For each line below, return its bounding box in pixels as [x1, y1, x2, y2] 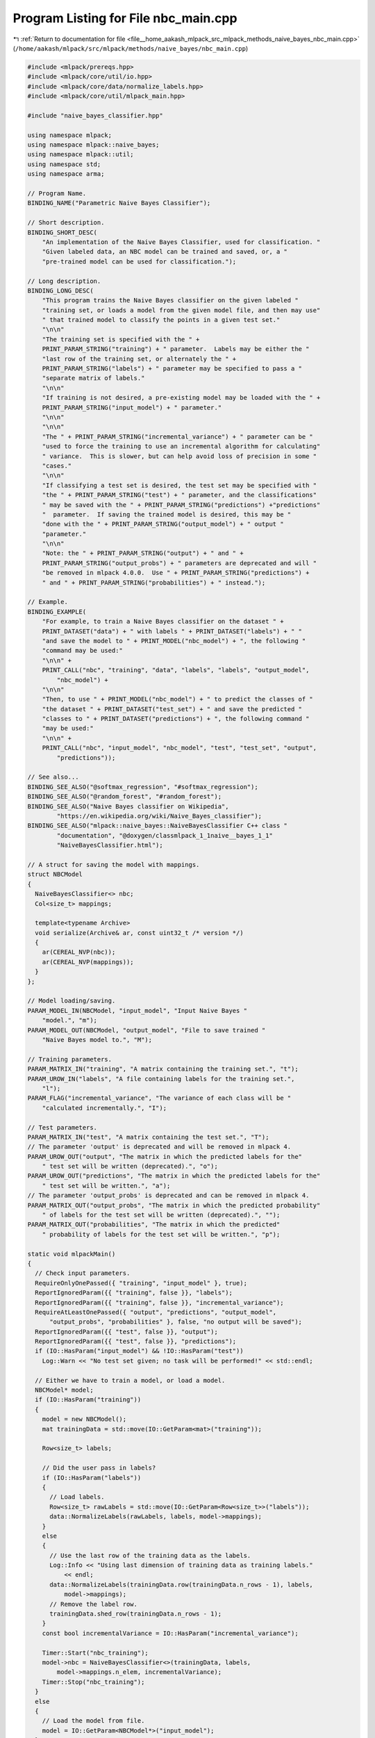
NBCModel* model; [35, 1386, 94, 1394]
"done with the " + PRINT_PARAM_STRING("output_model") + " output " [42, 520, 284, 528]
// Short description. [27, 219, 105, 227]
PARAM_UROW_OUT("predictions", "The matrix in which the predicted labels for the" [27, 1172, 321, 1180]
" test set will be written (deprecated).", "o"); [42, 1162, 218, 1171]
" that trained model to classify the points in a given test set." [42, 316, 281, 324]
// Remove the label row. [49, 1600, 138, 1608]
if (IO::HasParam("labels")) [42, 1474, 142, 1481]
